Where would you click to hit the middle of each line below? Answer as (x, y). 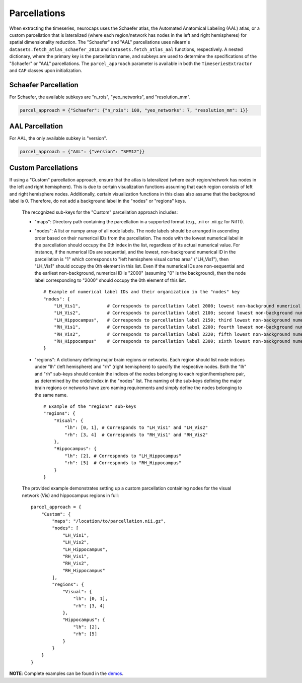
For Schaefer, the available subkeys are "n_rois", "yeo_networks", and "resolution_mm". (100, 97)
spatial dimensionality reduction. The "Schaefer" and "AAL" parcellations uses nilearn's (100, 42)
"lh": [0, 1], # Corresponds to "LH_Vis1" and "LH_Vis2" (136, 428)
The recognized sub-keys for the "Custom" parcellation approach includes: (100, 212)
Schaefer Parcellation (44, 85)
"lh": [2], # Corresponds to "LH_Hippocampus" (123, 456)
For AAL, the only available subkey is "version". (58, 138)
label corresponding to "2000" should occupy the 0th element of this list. (110, 280)
